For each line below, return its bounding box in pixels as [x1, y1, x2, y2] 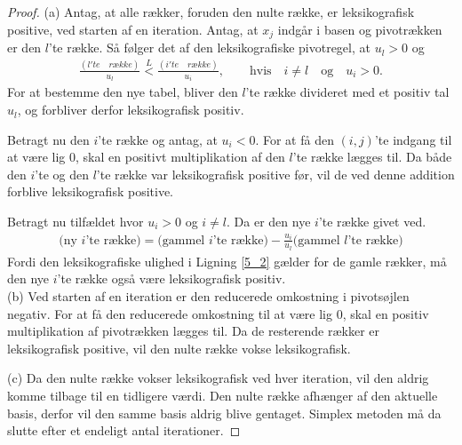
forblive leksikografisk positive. [7, 182, 173, 201]
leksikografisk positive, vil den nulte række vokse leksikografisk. [7, 338, 351, 357]
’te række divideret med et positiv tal [245, 83, 450, 101]
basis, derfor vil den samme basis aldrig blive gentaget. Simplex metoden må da [7, 403, 442, 422]
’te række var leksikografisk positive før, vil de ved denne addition [96, 164, 455, 183]
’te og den [35, 164, 89, 183]
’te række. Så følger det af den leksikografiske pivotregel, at [49, 38, 370, 57]
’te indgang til [374, 130, 452, 148]
